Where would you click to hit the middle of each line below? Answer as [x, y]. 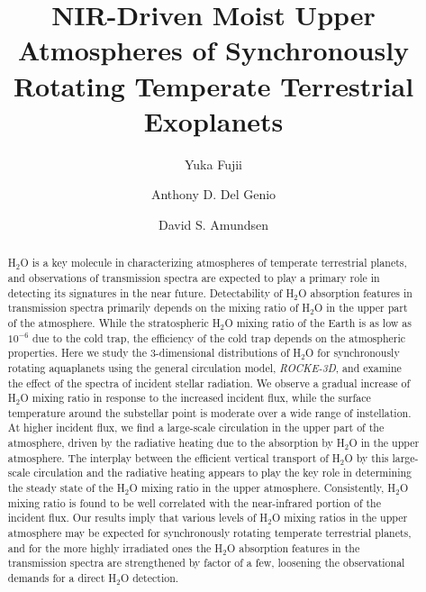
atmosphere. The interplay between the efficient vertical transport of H [174, 457]
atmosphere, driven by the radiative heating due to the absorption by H [176, 443]
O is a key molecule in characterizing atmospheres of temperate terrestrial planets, [213, 263]
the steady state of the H [66, 488]
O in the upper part [361, 308]
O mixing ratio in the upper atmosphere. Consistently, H [263, 488]
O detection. [150, 578]
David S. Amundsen [213, 224]
